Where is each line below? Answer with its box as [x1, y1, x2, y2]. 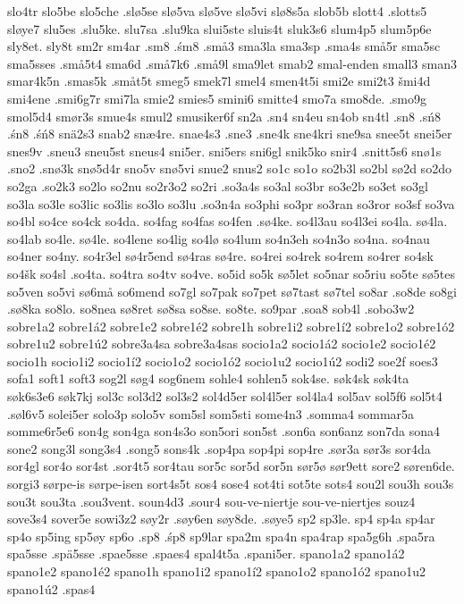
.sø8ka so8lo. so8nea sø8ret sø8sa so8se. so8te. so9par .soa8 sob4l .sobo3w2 [7, 299, 415, 318]
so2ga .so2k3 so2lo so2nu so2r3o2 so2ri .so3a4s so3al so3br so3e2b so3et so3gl [7, 176, 428, 195]
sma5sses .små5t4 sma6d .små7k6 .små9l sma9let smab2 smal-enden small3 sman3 [7, 54, 457, 72]
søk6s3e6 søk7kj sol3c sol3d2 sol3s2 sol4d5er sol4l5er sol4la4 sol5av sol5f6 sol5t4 [7, 387, 443, 406]
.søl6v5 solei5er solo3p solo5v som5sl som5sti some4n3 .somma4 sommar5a [7, 404, 415, 423]
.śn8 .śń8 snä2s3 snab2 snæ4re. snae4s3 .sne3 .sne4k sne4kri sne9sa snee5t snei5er [7, 124, 452, 143]
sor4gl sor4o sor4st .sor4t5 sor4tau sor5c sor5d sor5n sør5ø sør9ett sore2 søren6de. [7, 457, 455, 475]
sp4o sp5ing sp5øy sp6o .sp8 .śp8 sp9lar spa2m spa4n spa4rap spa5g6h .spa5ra [7, 526, 435, 545]
